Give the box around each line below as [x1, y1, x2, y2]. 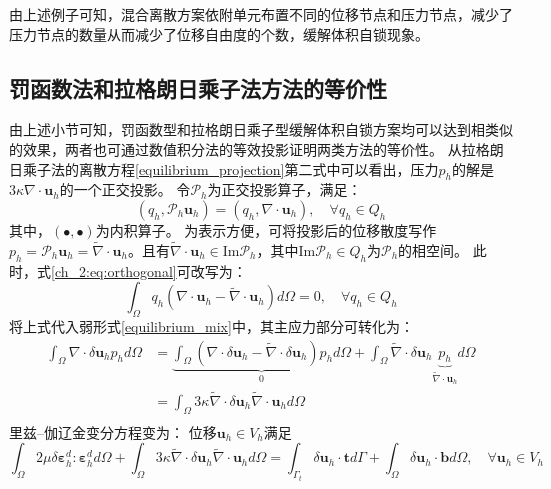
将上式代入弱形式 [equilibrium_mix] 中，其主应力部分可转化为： [9, 315, 414, 336]
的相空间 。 [398, 239, 469, 260]
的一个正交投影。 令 [59, 179, 191, 200]
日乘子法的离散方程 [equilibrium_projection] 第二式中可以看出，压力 [9, 158, 439, 179]
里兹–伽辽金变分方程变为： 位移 [9, 421, 217, 442]
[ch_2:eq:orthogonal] [51, 260, 177, 281]
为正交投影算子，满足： [207, 179, 362, 200]
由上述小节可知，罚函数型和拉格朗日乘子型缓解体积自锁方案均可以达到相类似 [9, 119, 513, 140]
